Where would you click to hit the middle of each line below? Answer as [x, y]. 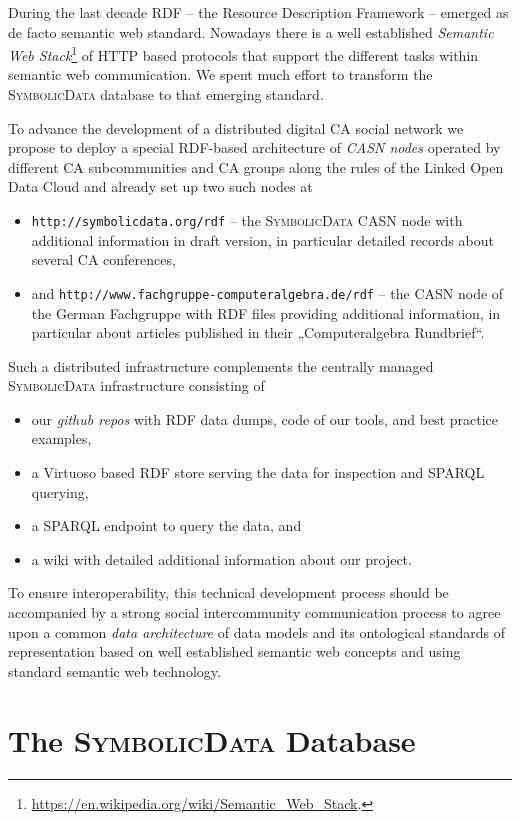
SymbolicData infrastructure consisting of [136, 385]
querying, [60, 491]
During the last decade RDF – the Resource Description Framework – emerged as [258, 12]
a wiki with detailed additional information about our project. [221, 558]
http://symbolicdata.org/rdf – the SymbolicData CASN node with [247, 220]
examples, [61, 438]
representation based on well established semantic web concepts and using [234, 651]
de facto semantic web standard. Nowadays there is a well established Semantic [251, 31]
